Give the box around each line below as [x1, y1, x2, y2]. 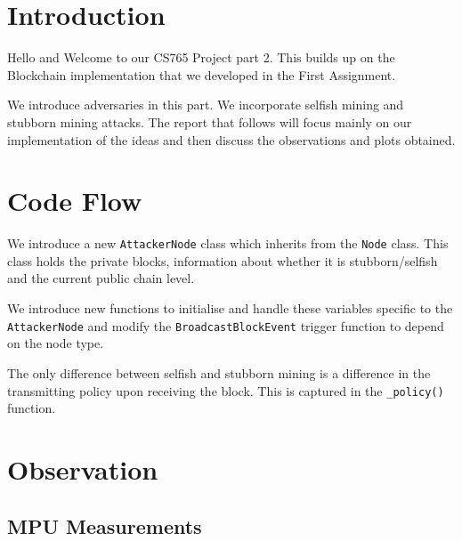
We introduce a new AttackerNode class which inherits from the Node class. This [7, 234, 449, 253]
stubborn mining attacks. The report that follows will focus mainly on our [7, 112, 412, 131]
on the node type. [7, 334, 104, 352]
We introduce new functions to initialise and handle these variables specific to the [7, 299, 453, 318]
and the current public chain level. [7, 269, 195, 287]
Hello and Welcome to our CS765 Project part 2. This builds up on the [7, 48, 395, 67]
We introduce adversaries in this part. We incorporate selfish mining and [7, 95, 404, 114]
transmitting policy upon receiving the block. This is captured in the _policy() [7, 381, 444, 400]
